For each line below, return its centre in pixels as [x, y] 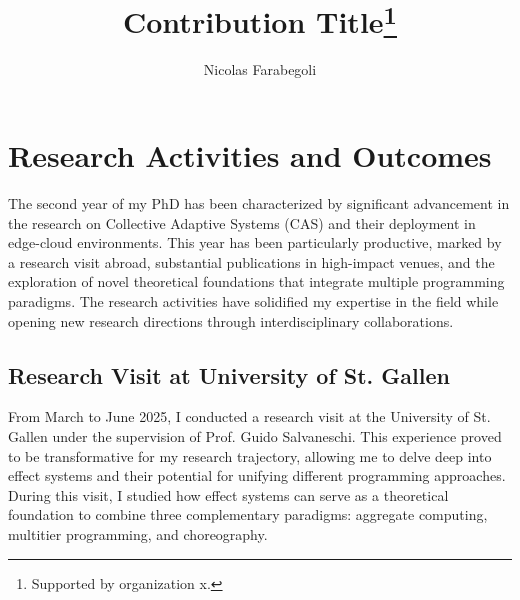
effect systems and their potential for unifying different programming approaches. [257, 475]
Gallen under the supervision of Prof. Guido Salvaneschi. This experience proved [255, 435]
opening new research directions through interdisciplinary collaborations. [231, 320]
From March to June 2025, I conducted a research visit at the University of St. [249, 416]
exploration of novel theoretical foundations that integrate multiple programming [256, 281]
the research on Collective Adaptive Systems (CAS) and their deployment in [242, 222]
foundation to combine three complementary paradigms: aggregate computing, [248, 514]
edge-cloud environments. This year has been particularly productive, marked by [255, 242]
